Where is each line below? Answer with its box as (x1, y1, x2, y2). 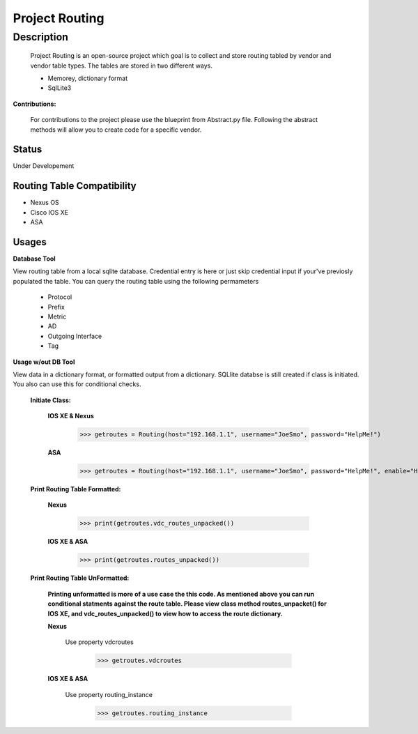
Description (13, 31, 69, 43)
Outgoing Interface (47, 332, 102, 340)
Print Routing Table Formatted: (30, 485, 121, 494)
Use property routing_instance (65, 690, 153, 698)
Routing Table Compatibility (13, 180, 137, 192)
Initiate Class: (30, 396, 71, 404)
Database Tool (13, 254, 56, 263)
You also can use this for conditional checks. (13, 380, 141, 388)
